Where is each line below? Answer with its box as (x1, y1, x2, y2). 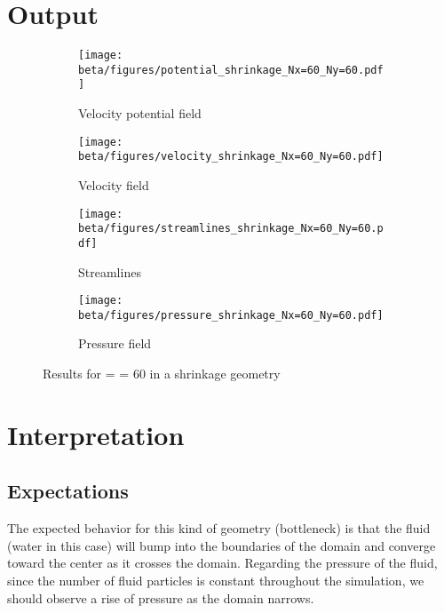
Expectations (7, 477, 129, 505)
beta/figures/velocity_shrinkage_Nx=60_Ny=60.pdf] (78, 150, 384, 163)
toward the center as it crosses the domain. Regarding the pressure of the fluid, (7, 553, 438, 572)
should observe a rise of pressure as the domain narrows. (7, 588, 314, 607)
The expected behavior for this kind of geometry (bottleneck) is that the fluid (7, 519, 431, 537)
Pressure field (78, 334, 152, 353)
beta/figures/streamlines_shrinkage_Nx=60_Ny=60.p (78, 222, 384, 235)
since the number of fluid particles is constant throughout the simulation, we (7, 571, 424, 590)
